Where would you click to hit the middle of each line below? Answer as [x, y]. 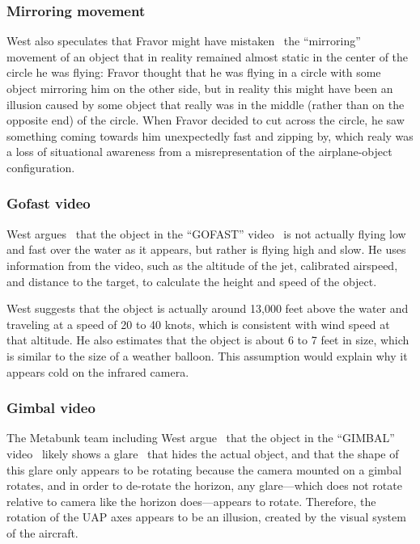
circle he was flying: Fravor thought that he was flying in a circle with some [194, 72]
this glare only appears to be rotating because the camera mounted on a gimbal [204, 469]
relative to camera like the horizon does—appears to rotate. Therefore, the [191, 501]
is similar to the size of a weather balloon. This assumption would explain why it [207, 355]
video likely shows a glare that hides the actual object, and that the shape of [203, 453]
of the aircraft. [42, 532]
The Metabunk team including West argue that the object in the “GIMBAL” [201, 438]
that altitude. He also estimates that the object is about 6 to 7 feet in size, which [208, 340]
